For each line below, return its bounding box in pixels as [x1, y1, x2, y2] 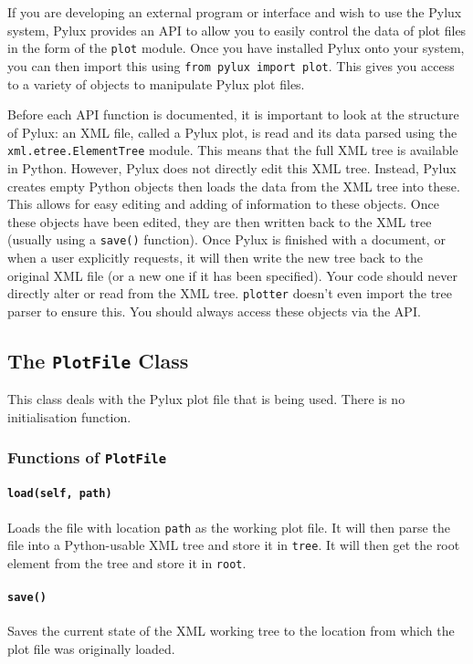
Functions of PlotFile [7, 446, 167, 469]
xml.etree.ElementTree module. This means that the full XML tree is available [7, 140, 458, 160]
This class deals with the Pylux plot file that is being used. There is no [7, 389, 405, 409]
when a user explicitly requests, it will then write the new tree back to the [7, 247, 423, 266]
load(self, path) [7, 487, 112, 501]
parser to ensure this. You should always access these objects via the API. [7, 301, 421, 320]
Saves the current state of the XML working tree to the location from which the [7, 621, 455, 640]
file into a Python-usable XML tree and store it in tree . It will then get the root [7, 535, 460, 555]
